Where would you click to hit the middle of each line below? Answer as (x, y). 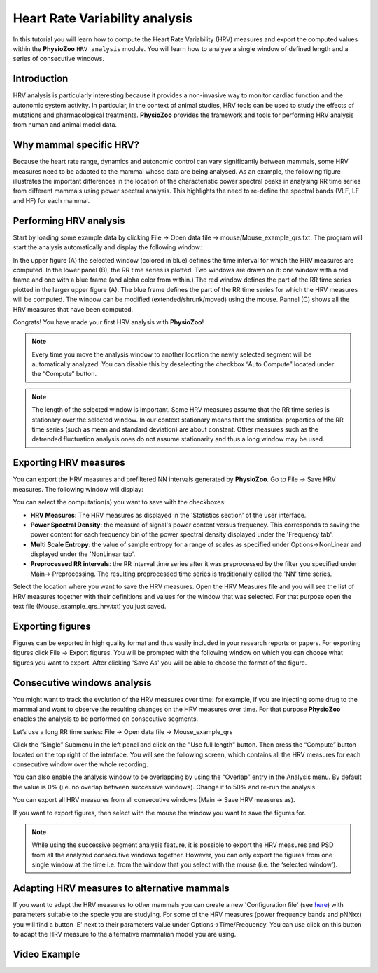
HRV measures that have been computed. (73, 309)
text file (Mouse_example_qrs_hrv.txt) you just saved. (90, 607)
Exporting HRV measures (69, 463)
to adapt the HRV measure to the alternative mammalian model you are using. (125, 934)
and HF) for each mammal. (51, 200)
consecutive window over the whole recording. (80, 764)
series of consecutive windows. (59, 59)
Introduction (41, 79)
